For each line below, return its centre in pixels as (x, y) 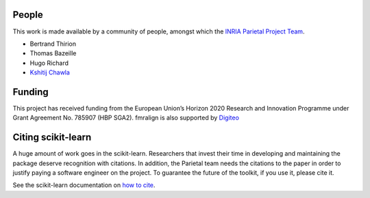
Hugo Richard (49, 63)
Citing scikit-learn (52, 138)
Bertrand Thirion (53, 44)
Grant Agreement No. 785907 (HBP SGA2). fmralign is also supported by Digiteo (126, 118)
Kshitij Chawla (50, 72)
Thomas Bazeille (53, 53)
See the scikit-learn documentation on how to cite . (84, 185)
